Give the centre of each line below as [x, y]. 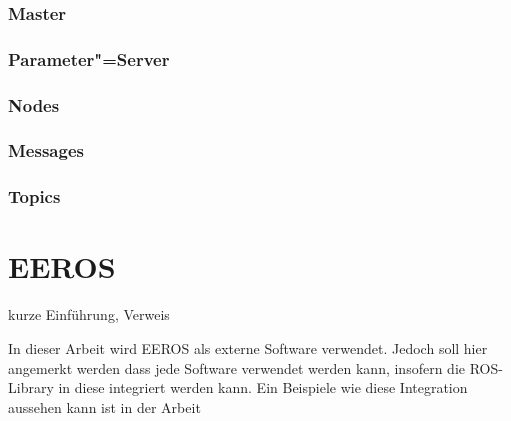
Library [31, 387]
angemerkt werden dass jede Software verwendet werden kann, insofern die [237, 367]
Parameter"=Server [89, 58]
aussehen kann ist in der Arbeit [104, 406]
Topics [34, 196]
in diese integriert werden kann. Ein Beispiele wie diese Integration [263, 387]
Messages [46, 150]
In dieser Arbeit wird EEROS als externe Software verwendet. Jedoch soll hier [248, 347]
